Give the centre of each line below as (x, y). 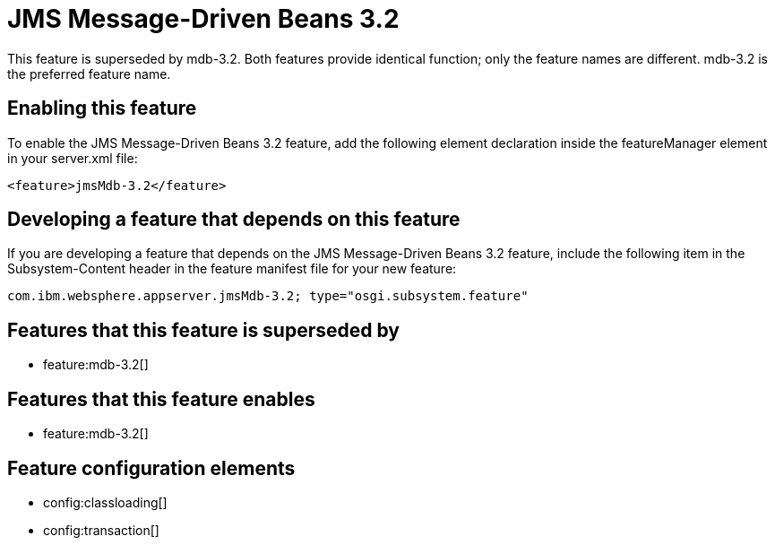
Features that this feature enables (161, 399)
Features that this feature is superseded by (203, 330)
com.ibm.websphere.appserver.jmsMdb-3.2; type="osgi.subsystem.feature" (268, 296)
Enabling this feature (102, 108)
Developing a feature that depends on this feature (234, 220)
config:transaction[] (101, 530)
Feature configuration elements (151, 468)
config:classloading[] (105, 502)
